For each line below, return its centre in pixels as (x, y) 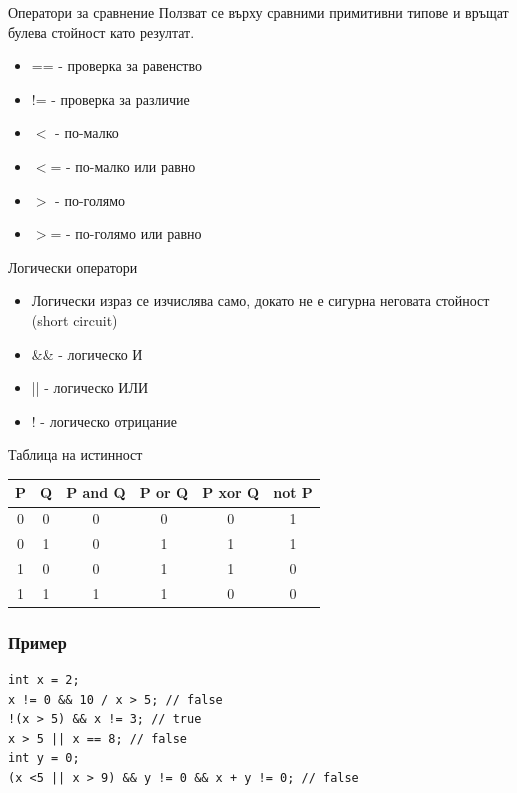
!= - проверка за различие (110, 98)
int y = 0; (44, 758)
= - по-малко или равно (123, 165)
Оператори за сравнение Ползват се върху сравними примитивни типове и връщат (258, 12)
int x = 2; (44, 680)
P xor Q (231, 492)
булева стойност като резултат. (101, 31)
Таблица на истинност (75, 454)
